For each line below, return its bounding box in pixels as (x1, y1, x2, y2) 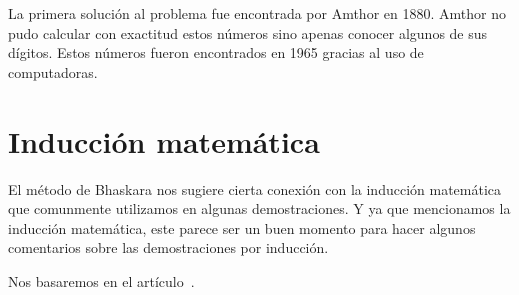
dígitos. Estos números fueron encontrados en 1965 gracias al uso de (8, 42, 424, 63)
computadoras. (8, 61, 98, 82)
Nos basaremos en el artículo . (8, 270, 195, 291)
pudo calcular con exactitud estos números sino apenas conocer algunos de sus (8, 22, 488, 43)
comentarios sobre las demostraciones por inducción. (8, 237, 329, 258)
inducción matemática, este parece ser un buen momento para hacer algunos (8, 217, 476, 238)
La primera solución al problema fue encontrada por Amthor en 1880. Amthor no (8, 3, 506, 23)
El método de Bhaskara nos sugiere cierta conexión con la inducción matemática (8, 178, 502, 199)
